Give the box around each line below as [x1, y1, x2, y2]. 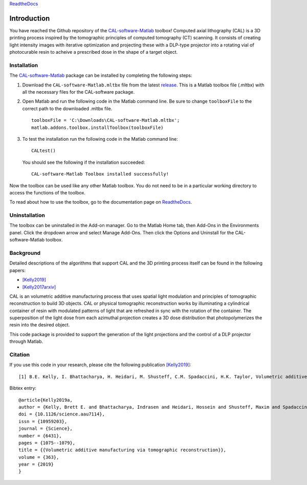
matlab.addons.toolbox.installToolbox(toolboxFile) [31, 124, 164, 130]
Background [9, 249, 41, 256]
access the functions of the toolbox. [9, 189, 85, 195]
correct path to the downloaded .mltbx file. [22, 105, 113, 112]
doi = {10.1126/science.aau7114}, [18, 411, 105, 417]
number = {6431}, [18, 433, 62, 438]
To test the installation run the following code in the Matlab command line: [22, 136, 179, 142]
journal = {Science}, [18, 426, 73, 432]
